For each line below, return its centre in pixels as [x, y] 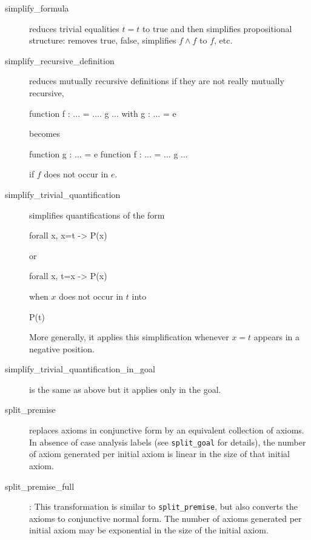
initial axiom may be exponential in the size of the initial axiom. [149, 530]
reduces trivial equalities [74, 28]
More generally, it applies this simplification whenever [129, 337]
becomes [45, 133]
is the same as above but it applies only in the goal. [125, 389]
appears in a [276, 337]
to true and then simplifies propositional [217, 28]
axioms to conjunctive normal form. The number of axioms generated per [166, 518]
